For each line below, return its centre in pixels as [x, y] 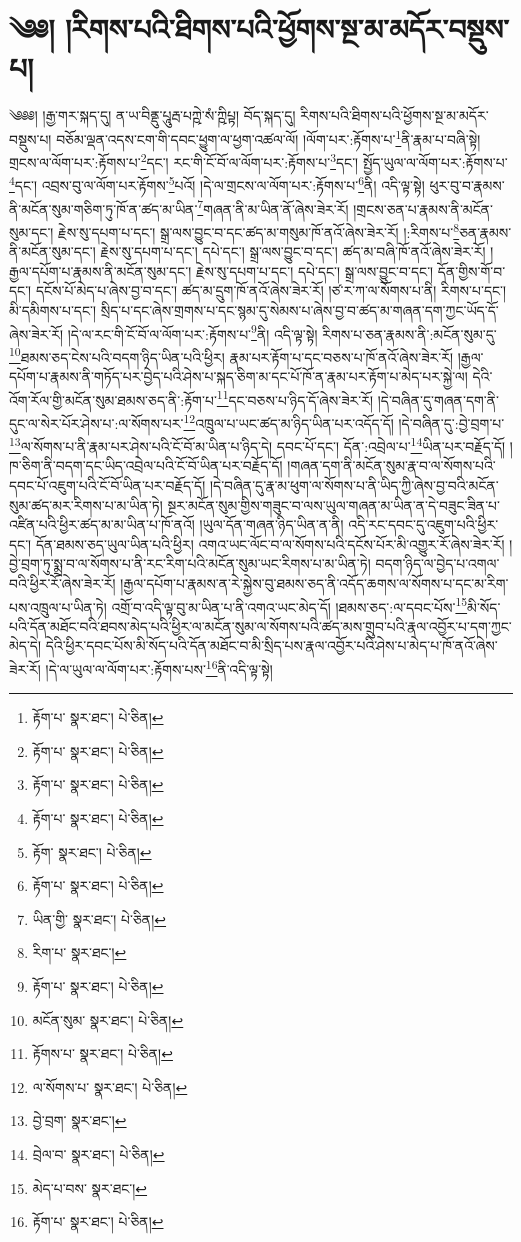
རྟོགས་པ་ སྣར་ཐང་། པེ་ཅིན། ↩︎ [102, 1053]
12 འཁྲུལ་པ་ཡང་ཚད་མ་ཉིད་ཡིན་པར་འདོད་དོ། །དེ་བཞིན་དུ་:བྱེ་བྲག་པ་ [344, 421]
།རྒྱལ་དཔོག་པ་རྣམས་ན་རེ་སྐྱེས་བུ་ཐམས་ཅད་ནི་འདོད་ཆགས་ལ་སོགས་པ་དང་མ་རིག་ [314, 582]
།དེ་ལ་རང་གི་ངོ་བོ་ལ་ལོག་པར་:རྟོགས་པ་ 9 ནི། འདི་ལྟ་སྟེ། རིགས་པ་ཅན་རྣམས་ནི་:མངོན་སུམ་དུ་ [282, 332]
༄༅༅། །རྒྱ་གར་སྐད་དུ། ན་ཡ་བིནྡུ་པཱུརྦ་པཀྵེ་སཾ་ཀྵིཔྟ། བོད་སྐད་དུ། [152, 115]
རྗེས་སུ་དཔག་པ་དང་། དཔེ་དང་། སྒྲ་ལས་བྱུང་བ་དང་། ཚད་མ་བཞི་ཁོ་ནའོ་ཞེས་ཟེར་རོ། [293, 251]
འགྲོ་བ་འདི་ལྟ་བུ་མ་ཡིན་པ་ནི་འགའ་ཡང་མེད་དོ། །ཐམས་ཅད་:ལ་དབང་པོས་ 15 [289, 605]
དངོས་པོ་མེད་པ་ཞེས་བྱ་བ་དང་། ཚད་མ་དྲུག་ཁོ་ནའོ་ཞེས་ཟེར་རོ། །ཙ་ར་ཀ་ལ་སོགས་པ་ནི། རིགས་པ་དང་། [271, 290]
